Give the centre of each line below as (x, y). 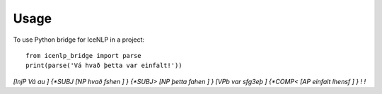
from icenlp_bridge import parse (83, 55)
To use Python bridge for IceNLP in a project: (79, 40)
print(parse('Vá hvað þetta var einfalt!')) (104, 66)
